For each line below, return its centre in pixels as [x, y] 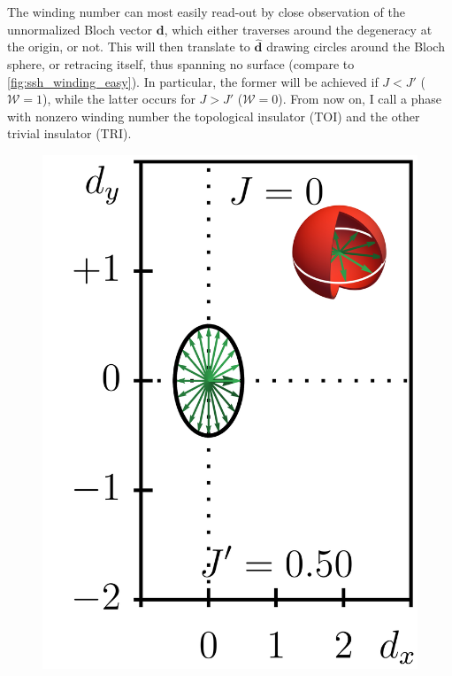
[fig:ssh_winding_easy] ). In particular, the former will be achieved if [193, 81]
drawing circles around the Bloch [356, 47]
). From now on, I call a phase [360, 99]
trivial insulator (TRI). [69, 133]
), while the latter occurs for [119, 99]
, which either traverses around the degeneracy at [298, 29]
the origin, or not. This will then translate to [129, 47]
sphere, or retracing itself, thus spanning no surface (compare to [181, 64]
